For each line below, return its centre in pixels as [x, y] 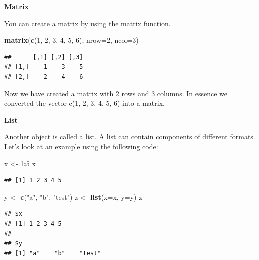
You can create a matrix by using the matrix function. [87, 23]
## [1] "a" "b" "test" [53, 253]
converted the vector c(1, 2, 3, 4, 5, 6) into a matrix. [84, 103]
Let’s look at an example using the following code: [81, 146]
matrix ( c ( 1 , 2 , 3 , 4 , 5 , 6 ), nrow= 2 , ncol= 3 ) [71, 40]
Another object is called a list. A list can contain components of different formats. [130, 137]
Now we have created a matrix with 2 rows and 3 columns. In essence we [116, 93]
